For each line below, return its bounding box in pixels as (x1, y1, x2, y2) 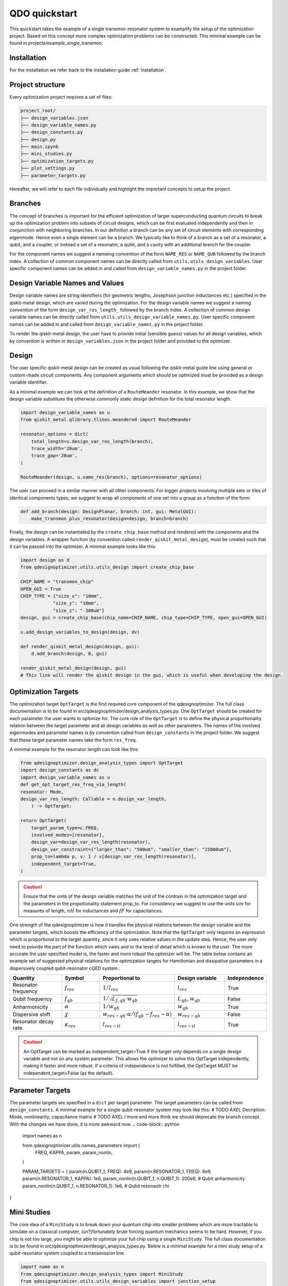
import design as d (20, 557, 69, 563)
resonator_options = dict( (20, 431, 88, 437)
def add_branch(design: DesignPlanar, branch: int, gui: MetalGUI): (20, 508, 197, 514)
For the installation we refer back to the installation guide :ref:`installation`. (9, 67, 167, 73)
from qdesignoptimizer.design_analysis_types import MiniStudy (20, 1271, 184, 1277)
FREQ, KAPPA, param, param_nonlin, (35, 1149, 113, 1155)
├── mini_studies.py (20, 151, 72, 157)
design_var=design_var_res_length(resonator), (31, 839, 151, 845)
